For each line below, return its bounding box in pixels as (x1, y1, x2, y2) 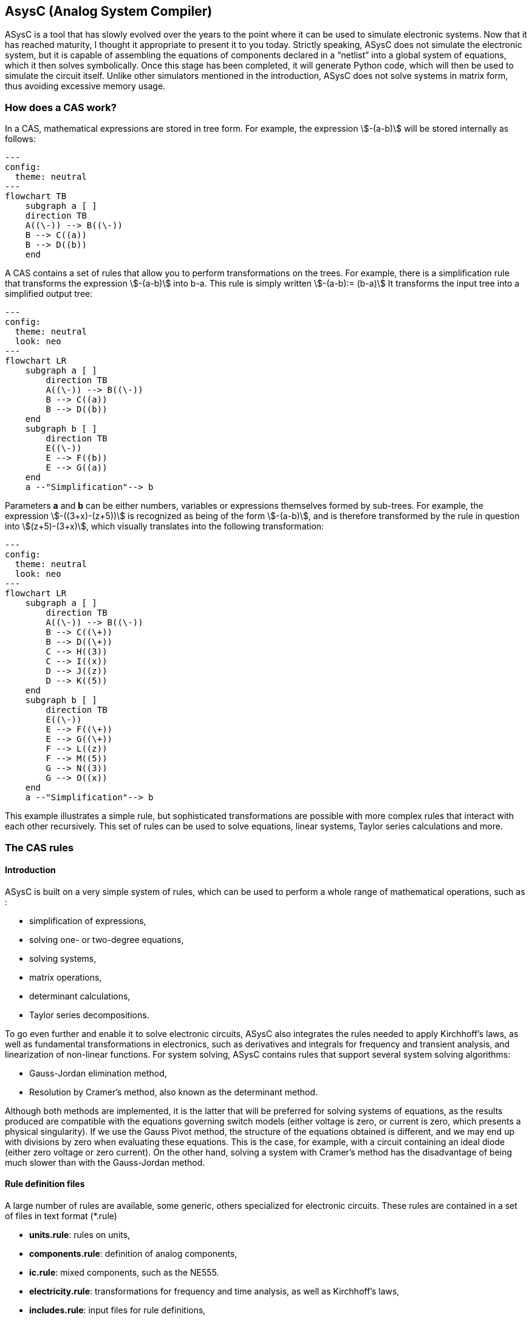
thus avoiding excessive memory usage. (5, 81, 166, 92)
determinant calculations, (29, 990, 131, 1001)
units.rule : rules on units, (29, 1229, 131, 1240)
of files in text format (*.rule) (5, 1210, 117, 1221)
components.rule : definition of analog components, (29, 1248, 237, 1259)
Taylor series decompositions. (29, 1009, 149, 1020)
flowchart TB (5, 191, 67, 202)
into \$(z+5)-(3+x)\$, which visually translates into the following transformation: (5, 521, 324, 532)
